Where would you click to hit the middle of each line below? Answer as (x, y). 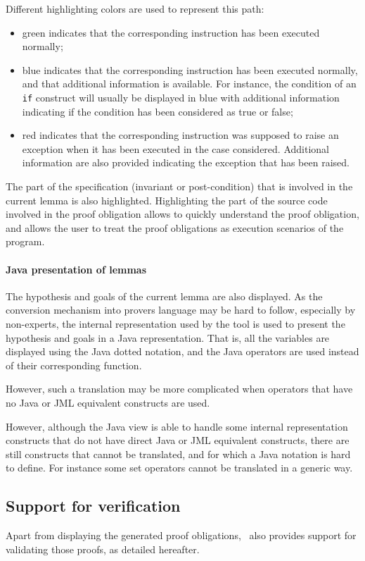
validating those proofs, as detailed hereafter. (103, 549)
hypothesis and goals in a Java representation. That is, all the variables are (168, 337)
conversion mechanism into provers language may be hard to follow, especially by (181, 310)
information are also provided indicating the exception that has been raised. (186, 162)
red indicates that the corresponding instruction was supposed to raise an (180, 135)
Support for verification (93, 506)
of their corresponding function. (74, 365)
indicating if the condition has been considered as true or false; (158, 111)
